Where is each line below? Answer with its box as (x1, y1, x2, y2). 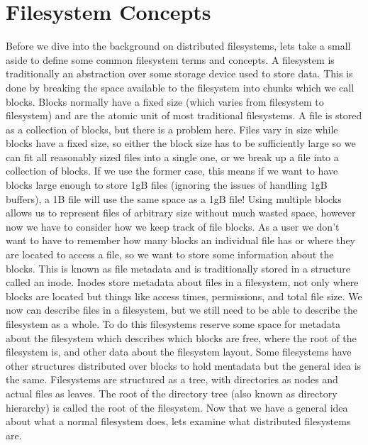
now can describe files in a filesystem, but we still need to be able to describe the (6, 302, 357, 317)
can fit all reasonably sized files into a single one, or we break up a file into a (6, 149, 339, 164)
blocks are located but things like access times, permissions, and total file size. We (6, 288, 362, 303)
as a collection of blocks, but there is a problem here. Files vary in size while (6, 121, 338, 136)
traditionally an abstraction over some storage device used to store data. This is (6, 66, 353, 81)
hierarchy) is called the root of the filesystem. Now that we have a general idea (6, 400, 348, 414)
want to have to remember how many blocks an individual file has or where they (6, 233, 356, 248)
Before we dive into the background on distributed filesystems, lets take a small (6, 38, 351, 53)
